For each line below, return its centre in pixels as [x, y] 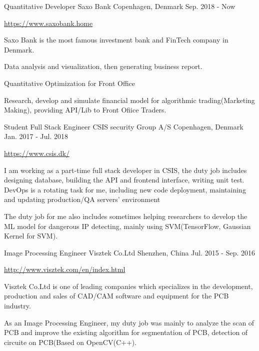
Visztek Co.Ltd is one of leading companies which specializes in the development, [128, 286]
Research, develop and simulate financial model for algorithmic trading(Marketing [129, 100]
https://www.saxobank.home [48, 23]
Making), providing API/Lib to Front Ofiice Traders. [85, 110]
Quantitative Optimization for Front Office [70, 83]
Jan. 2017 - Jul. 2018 [36, 136]
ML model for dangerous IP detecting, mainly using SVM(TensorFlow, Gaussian [127, 226]
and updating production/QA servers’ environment [82, 199]
